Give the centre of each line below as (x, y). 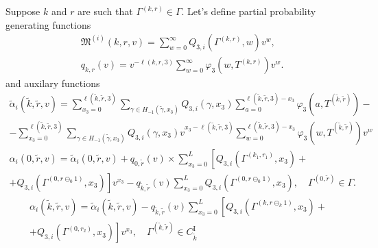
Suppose (23, 11)
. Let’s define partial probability (249, 11)
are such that (105, 11)
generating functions (48, 24)
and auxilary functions (53, 83)
